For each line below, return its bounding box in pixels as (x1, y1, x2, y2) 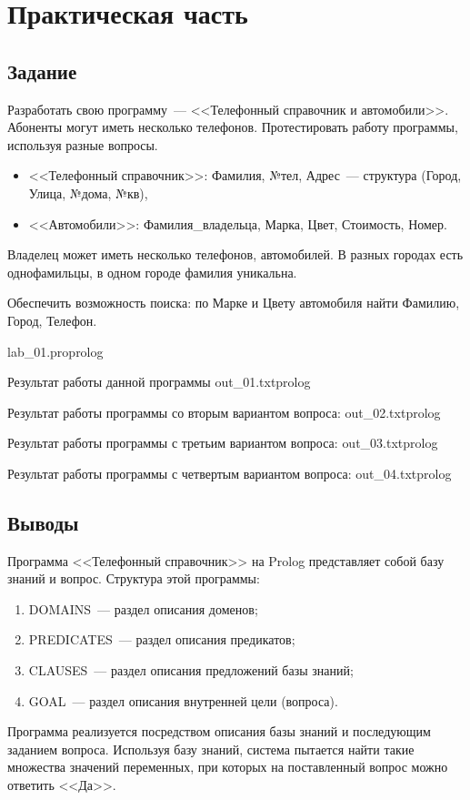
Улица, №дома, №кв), (28, 183, 148, 202)
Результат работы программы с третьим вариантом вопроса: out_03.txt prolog (7, 433, 438, 452)
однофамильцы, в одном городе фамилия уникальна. (7, 262, 297, 281)
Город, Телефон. (7, 310, 97, 329)
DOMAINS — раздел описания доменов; (28, 599, 258, 618)
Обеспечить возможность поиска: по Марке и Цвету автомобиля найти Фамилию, (7, 293, 460, 312)
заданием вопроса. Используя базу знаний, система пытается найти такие (7, 739, 415, 758)
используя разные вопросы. (7, 135, 158, 154)
